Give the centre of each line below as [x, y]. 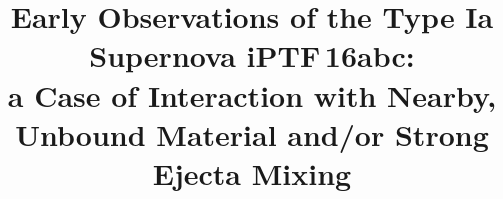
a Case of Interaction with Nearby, [252, 94]
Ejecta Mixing [252, 172]
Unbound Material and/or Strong [252, 133]
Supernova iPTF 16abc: [252, 55]
